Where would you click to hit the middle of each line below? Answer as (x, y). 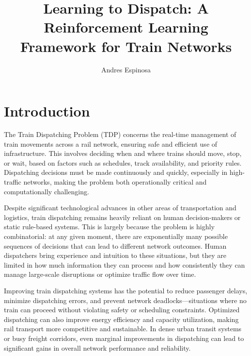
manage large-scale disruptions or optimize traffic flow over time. (100, 274)
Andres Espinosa (126, 69)
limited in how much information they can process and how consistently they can (125, 264)
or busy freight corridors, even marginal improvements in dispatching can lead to (124, 338)
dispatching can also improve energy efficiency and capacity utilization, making (121, 319)
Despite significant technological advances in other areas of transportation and (120, 208)
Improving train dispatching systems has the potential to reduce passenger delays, (126, 290)
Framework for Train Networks (126, 46)
